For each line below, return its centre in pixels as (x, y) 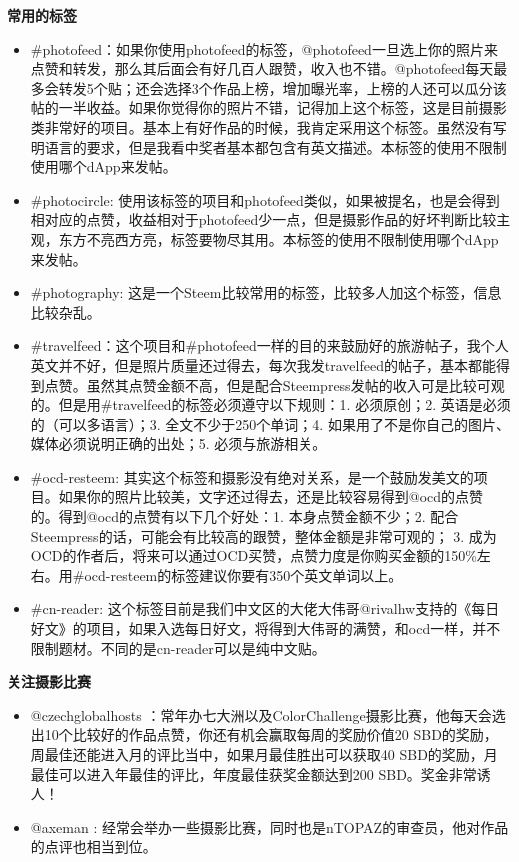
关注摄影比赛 (49, 681)
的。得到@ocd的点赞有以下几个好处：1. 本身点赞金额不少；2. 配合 (244, 516)
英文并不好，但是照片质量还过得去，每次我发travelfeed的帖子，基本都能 (263, 364)
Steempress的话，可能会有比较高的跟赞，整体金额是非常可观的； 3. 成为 (263, 535)
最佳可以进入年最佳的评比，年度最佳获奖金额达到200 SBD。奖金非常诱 (260, 773)
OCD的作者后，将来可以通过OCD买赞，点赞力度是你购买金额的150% (253, 555)
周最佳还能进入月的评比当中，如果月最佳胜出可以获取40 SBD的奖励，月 (264, 754)
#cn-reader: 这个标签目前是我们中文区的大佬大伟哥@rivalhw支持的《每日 (265, 608)
